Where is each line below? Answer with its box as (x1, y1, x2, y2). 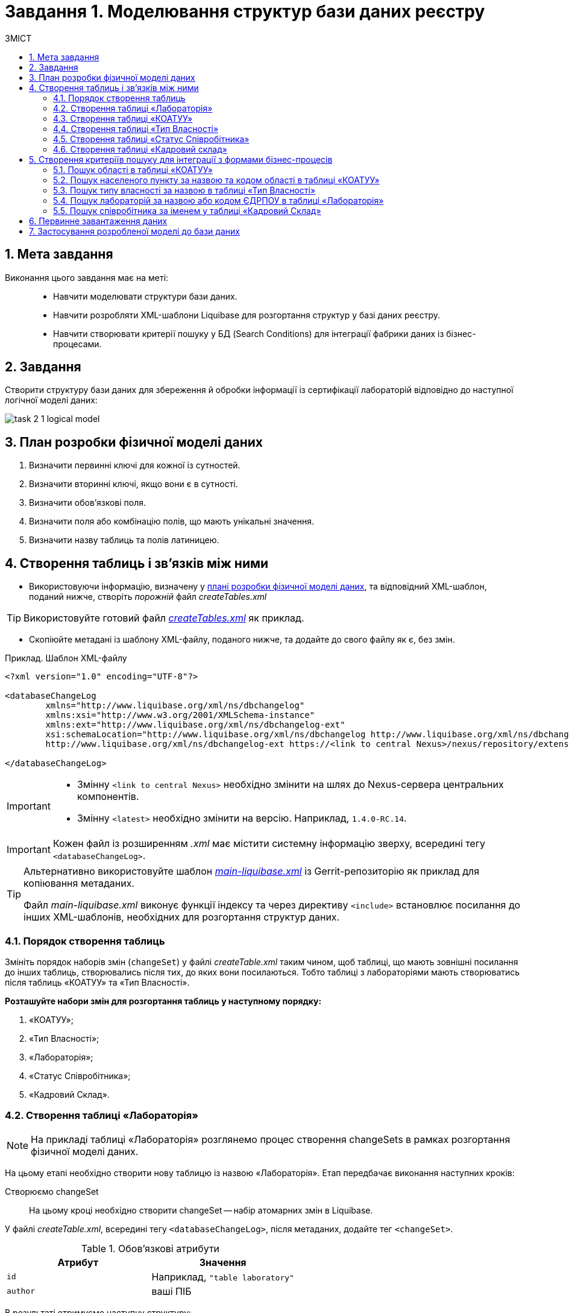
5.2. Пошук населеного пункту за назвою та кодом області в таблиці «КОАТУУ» (53, 174, 380, 185)
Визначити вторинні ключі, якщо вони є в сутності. (29, 479, 238, 490)
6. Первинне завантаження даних (29, 215, 168, 226)
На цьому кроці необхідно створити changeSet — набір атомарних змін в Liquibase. (29, 1204, 373, 1215)
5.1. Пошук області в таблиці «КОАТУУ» (53, 164, 213, 175)
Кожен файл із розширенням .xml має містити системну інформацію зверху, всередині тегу (52, 837, 486, 850)
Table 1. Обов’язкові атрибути (81, 1242, 220, 1255)
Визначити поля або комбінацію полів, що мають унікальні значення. (29, 516, 315, 527)
